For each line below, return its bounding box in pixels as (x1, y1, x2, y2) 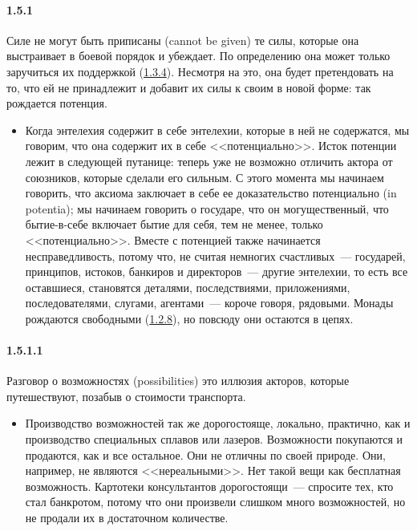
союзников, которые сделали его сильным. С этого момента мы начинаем (25, 168, 384, 185)
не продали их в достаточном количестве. (25, 509, 229, 526)
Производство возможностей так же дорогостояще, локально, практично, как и (25, 415, 411, 432)
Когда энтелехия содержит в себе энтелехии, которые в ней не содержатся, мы (25, 121, 410, 138)
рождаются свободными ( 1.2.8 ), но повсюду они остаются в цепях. (25, 310, 354, 326)
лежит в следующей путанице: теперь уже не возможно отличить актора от (25, 152, 393, 169)
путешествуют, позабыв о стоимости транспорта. (6, 387, 246, 404)
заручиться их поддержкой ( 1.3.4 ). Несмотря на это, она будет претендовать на (6, 63, 394, 79)
